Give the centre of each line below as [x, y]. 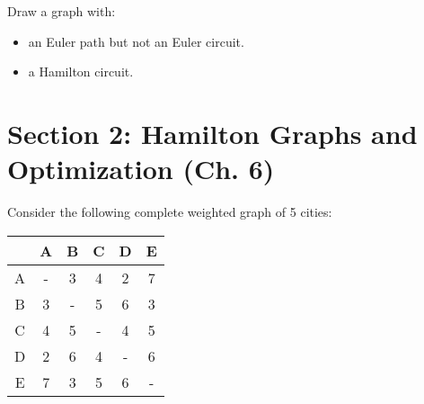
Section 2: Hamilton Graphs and [212, 133]
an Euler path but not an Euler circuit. [136, 41]
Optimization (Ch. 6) [141, 169]
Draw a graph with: [62, 11]
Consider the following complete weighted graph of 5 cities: [170, 212]
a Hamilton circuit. [81, 72]
